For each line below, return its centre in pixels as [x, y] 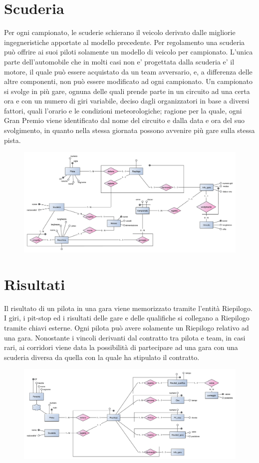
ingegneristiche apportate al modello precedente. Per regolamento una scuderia [125, 42]
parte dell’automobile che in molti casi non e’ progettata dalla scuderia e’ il [119, 61]
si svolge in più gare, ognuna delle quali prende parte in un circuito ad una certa [127, 91]
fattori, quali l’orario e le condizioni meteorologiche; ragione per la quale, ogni [123, 110]
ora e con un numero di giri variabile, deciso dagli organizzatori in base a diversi [127, 101]
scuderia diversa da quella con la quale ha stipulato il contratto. [102, 357]
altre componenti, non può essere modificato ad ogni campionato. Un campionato [129, 81]
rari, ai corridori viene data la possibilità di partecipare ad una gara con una [121, 347]
